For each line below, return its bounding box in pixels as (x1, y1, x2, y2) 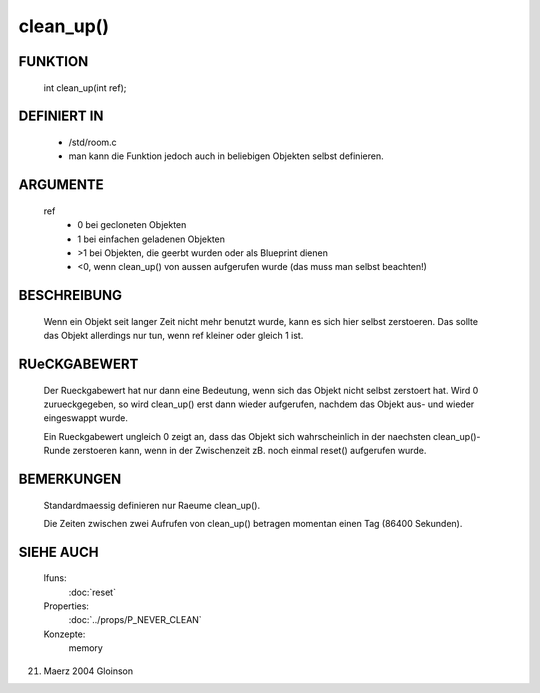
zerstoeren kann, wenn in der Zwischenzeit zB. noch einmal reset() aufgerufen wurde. (72, 445, 427, 457)
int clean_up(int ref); (43, 81, 127, 94)
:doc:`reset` (68, 586, 117, 598)
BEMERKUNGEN (18, 470, 122, 487)
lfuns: (43, 572, 67, 584)
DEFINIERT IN (18, 108, 104, 125)
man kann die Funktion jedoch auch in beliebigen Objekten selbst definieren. (68, 150, 384, 162)
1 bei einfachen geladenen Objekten (77, 233, 225, 245)
